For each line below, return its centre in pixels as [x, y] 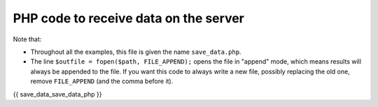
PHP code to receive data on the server [129, 18]
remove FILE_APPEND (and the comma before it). [102, 81]
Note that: [27, 39]
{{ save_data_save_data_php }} [57, 94]
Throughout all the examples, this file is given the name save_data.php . [136, 52]
